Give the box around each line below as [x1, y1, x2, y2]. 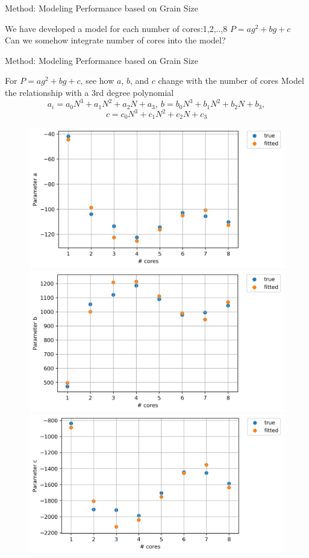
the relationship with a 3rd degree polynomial [5, 86, 174, 98]
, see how [80, 74, 114, 87]
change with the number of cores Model [158, 74, 304, 87]
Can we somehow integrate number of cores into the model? [5, 34, 226, 46]
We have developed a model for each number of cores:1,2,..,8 [5, 22, 228, 34]
